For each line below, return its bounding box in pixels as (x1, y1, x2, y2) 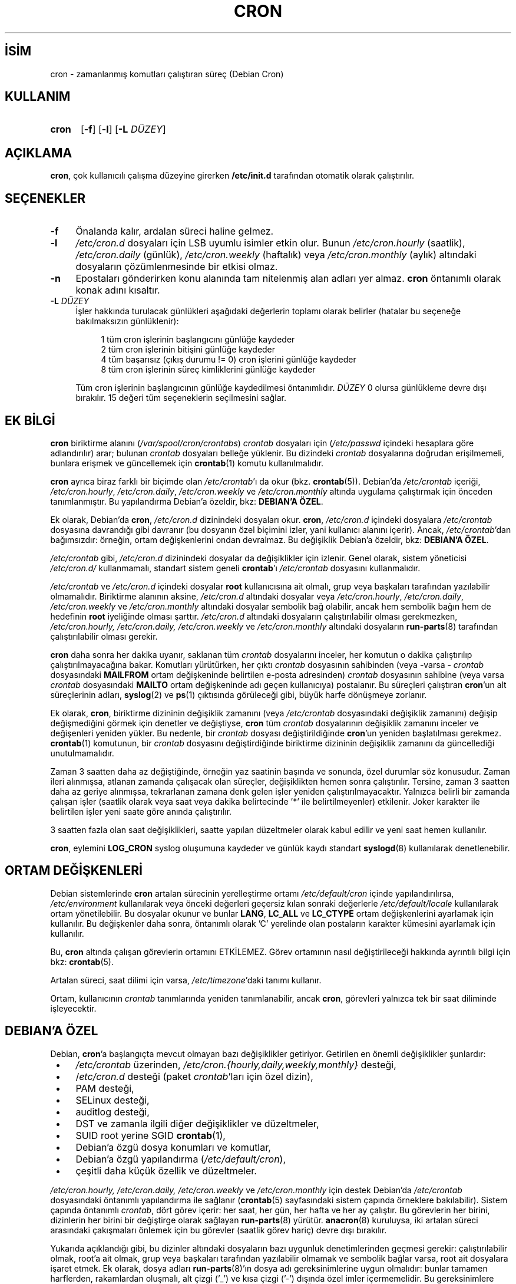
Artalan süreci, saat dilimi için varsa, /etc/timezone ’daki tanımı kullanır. (50, 974, 322, 985)
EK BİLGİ (5, 413, 55, 428)
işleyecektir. (50, 1003, 97, 1013)
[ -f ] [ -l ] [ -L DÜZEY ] (80, 123, 166, 136)
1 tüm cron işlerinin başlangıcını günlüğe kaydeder (101, 334, 295, 345)
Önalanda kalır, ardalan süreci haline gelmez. (75, 225, 274, 238)
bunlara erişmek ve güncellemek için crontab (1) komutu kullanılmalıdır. (50, 457, 324, 468)
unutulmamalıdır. (50, 748, 114, 758)
